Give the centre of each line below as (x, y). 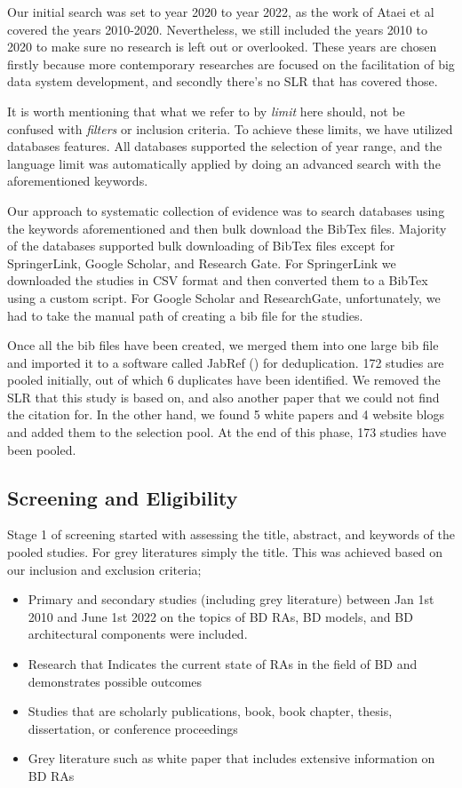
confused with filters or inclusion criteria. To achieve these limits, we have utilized (230, 128)
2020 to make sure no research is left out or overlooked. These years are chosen (222, 47)
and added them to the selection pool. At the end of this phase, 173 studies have (227, 432)
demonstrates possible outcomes (115, 681)
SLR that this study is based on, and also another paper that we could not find (223, 397)
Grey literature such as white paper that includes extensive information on (231, 758)
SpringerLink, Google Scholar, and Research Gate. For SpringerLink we (202, 263)
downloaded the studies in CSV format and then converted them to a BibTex (218, 280)
